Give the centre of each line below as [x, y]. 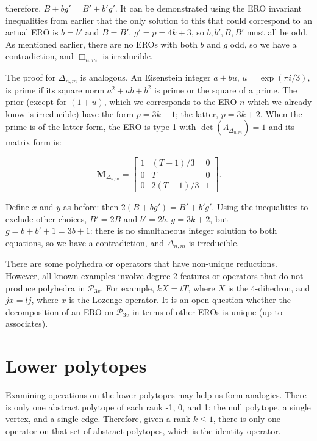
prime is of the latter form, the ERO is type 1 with [101, 127]
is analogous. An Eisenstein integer [145, 77]
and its [281, 127]
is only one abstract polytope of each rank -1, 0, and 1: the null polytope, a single [158, 406]
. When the [281, 113]
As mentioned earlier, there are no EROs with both [102, 44]
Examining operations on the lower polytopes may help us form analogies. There [156, 395]
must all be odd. [277, 32]
